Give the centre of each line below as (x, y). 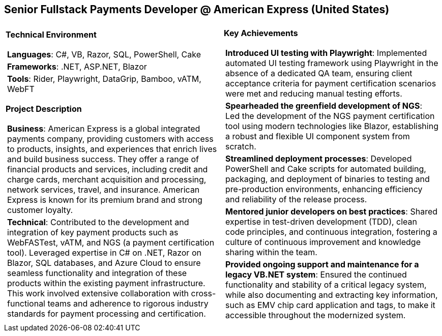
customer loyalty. (40, 210)
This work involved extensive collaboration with (98, 294)
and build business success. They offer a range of (103, 159)
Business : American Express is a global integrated (104, 129)
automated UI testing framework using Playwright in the (332, 63)
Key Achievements (261, 33)
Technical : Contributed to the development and (98, 222)
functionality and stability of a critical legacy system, (326, 285)
